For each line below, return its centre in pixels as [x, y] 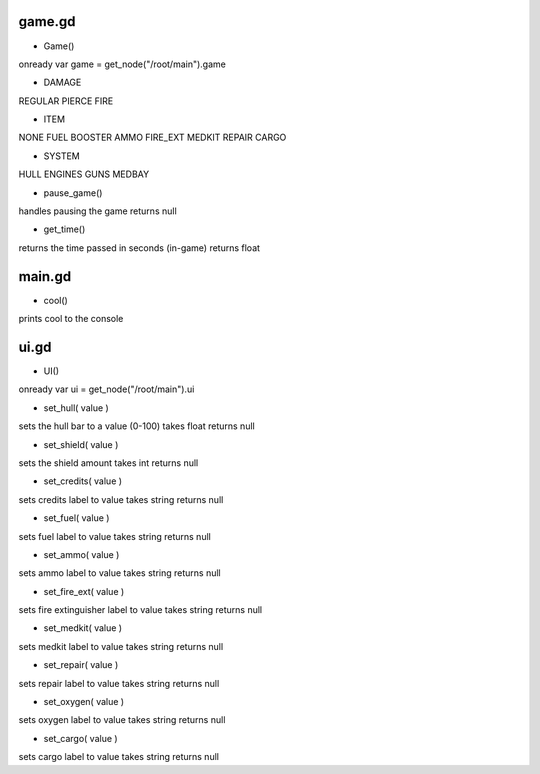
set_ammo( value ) [81, 554]
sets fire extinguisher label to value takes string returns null [140, 610]
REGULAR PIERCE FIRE [66, 101]
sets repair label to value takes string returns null [119, 683]
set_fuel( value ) [76, 518]
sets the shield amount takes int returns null [108, 462]
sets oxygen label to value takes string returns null [122, 720]
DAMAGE [62, 82]
